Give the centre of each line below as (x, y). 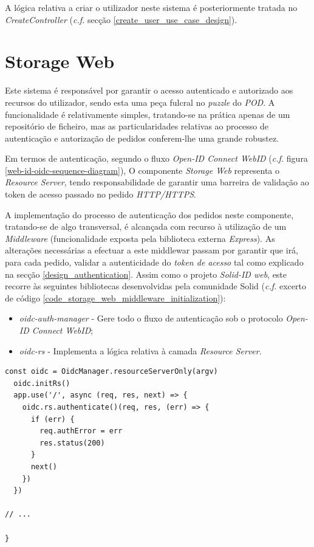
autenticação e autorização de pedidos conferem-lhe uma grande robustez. (142, 138)
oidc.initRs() (42, 383)
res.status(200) (72, 443)
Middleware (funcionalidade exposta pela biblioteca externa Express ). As (140, 238)
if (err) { (53, 419)
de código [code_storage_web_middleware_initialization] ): (115, 298)
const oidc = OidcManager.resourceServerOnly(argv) (111, 372)
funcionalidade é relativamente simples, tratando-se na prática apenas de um (148, 114)
